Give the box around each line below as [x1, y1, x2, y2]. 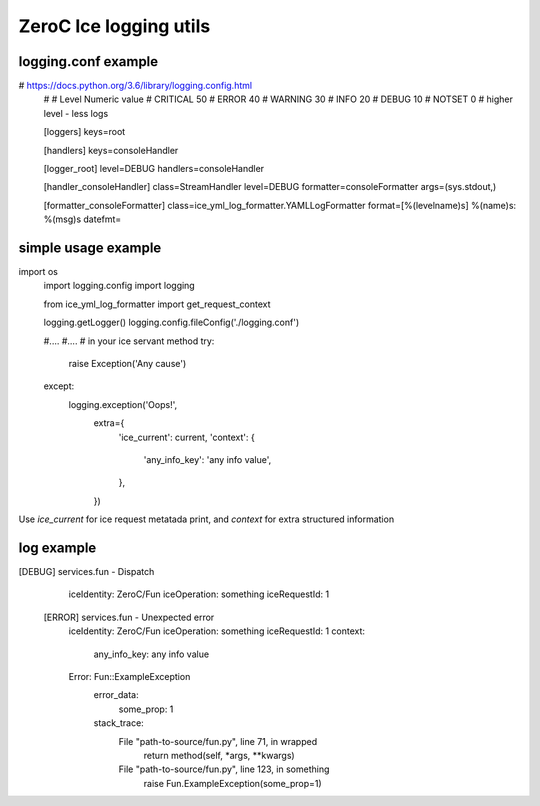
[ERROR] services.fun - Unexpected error [43, 611, 215, 623]
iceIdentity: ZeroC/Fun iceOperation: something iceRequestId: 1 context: [68, 625, 365, 637]
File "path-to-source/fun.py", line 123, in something [118, 763, 330, 775]
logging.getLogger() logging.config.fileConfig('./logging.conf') [43, 316, 300, 329]
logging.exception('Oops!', [68, 398, 178, 410]
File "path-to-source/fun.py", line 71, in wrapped [118, 735, 318, 747]
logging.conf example [18, 53, 159, 70]
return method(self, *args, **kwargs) [143, 749, 295, 761]
